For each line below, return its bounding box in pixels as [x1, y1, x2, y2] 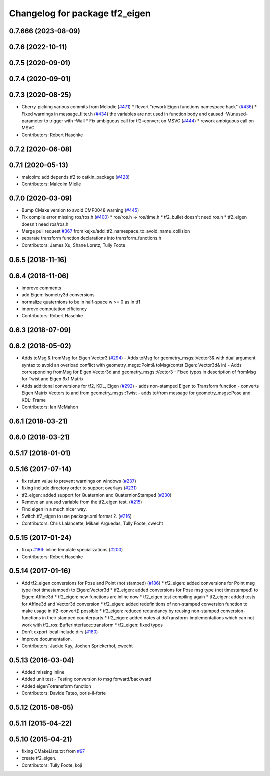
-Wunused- [224, 111, 248, 117]
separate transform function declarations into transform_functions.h [21, 235, 162, 241]
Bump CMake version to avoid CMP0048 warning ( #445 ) [21, 207, 139, 213]
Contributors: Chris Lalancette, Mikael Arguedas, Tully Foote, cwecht [21, 520, 163, 526]
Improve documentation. [21, 636, 72, 642]
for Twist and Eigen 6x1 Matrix [21, 376, 84, 382]
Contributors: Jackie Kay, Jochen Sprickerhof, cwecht [21, 643, 133, 649]
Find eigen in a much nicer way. [21, 506, 87, 512]
